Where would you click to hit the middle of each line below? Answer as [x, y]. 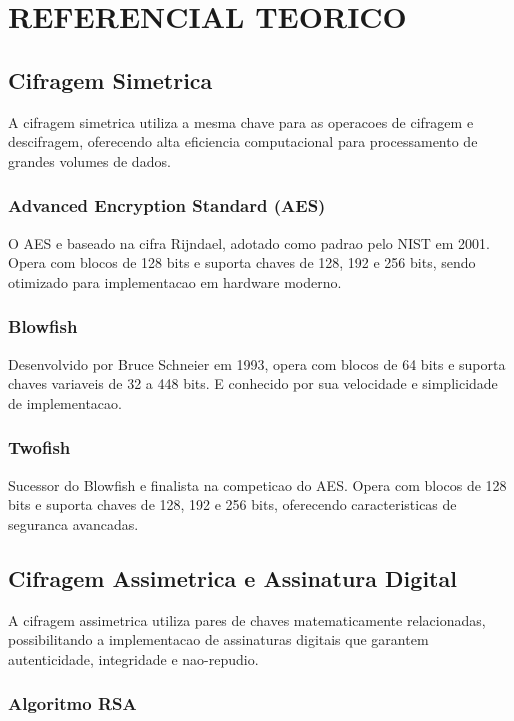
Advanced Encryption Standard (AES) [167, 205]
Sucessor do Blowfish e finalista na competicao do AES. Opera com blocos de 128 [257, 484]
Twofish [39, 447]
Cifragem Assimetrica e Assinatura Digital [232, 577]
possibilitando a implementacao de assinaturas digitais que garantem [218, 639]
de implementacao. [65, 402]
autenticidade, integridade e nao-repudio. [133, 658]
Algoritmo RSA [72, 703]
